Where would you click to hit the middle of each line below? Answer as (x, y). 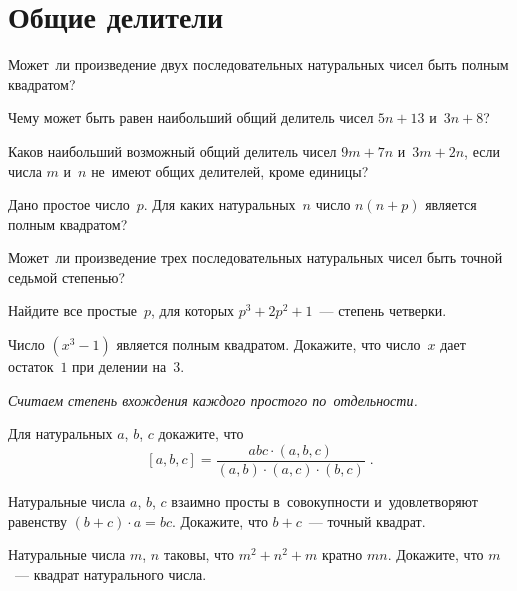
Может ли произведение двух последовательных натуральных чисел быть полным (258, 64)
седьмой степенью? (67, 276)
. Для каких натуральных (219, 204)
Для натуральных (60, 433)
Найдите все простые (73, 310)
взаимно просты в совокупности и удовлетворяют (324, 500)
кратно (342, 554)
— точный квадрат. (367, 520)
